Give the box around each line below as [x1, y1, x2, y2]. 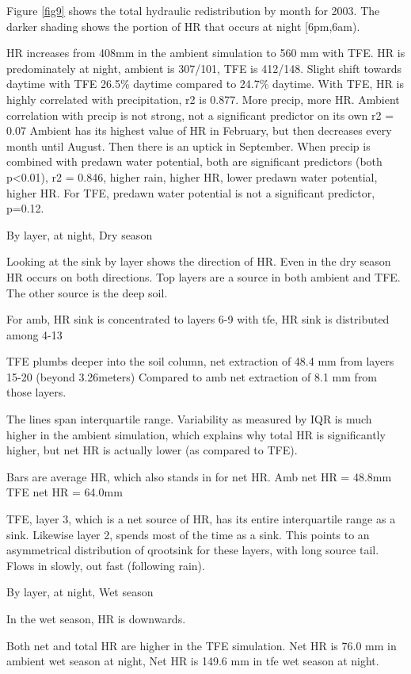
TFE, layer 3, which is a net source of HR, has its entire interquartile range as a [6, 511, 396, 527]
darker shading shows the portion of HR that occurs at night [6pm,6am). [6, 17, 360, 34]
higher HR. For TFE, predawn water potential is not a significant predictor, [6, 184, 375, 201]
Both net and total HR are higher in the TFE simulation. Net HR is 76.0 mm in [6, 637, 397, 653]
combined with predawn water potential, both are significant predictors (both [6, 153, 382, 170]
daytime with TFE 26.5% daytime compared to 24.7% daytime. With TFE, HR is [6, 75, 404, 92]
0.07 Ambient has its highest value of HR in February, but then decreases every [6, 122, 392, 139]
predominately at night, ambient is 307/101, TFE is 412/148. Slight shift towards [6, 59, 401, 76]
